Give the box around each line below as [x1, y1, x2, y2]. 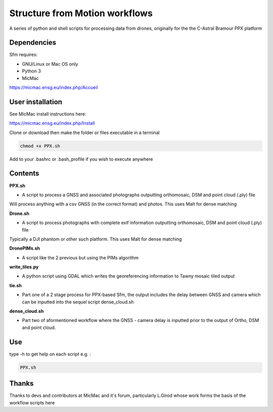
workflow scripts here [9, 399, 55, 405]
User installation [9, 98, 63, 106]
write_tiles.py [9, 264, 39, 270]
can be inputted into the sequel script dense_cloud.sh [22, 299, 134, 305]
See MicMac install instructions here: [9, 111, 86, 117]
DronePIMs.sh [9, 245, 40, 251]
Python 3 [22, 68, 41, 74]
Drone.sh [9, 210, 30, 216]
